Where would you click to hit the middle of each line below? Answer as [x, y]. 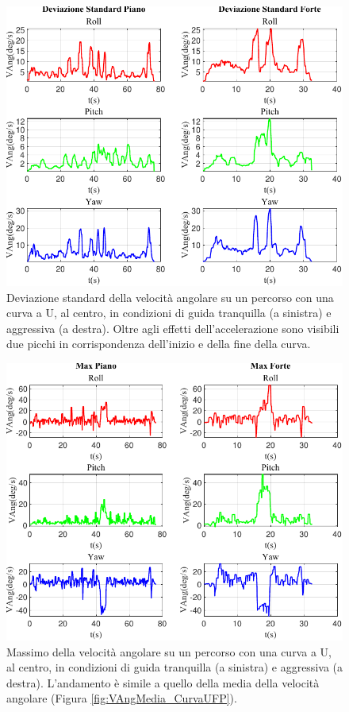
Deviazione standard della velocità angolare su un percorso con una [170, 297]
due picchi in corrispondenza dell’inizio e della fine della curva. [159, 344]
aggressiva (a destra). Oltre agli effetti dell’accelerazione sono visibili [173, 328]
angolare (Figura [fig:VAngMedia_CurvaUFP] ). [122, 698]
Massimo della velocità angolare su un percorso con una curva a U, [169, 651]
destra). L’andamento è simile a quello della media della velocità [163, 682]
